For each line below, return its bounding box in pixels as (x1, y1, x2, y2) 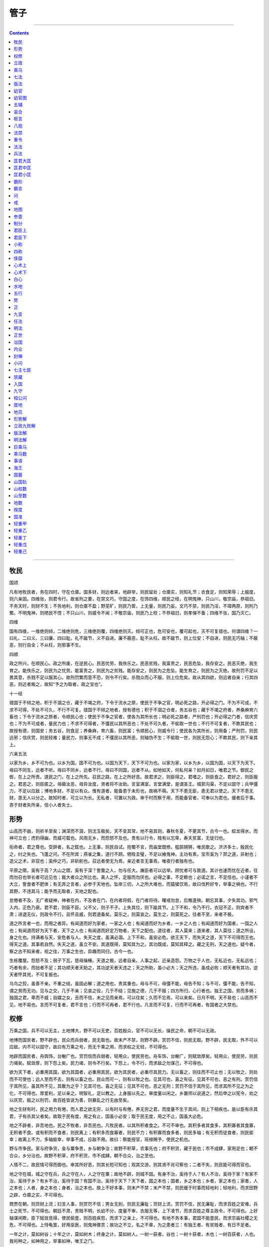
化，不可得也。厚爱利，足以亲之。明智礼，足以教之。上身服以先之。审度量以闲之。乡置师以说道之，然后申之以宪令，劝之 (9, 1090, 258, 1096)
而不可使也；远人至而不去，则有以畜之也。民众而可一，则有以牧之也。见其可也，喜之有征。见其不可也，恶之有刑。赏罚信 (9, 1076, 258, 1082)
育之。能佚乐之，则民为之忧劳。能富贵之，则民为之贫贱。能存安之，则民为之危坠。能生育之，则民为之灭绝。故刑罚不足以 (9, 667, 258, 673)
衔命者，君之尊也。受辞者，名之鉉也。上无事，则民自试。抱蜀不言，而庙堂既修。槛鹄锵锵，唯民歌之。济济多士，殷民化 (9, 844, 254, 850)
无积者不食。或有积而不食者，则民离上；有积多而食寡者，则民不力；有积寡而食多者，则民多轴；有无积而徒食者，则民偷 (9, 1129, 254, 1135)
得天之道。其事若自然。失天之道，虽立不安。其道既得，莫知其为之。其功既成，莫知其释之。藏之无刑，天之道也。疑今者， (9, 941, 258, 947)
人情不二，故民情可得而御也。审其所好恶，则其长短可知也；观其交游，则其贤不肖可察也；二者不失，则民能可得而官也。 (9, 1162, 254, 1168)
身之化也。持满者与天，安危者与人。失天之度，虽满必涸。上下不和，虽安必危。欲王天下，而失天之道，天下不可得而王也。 (9, 934, 258, 940)
